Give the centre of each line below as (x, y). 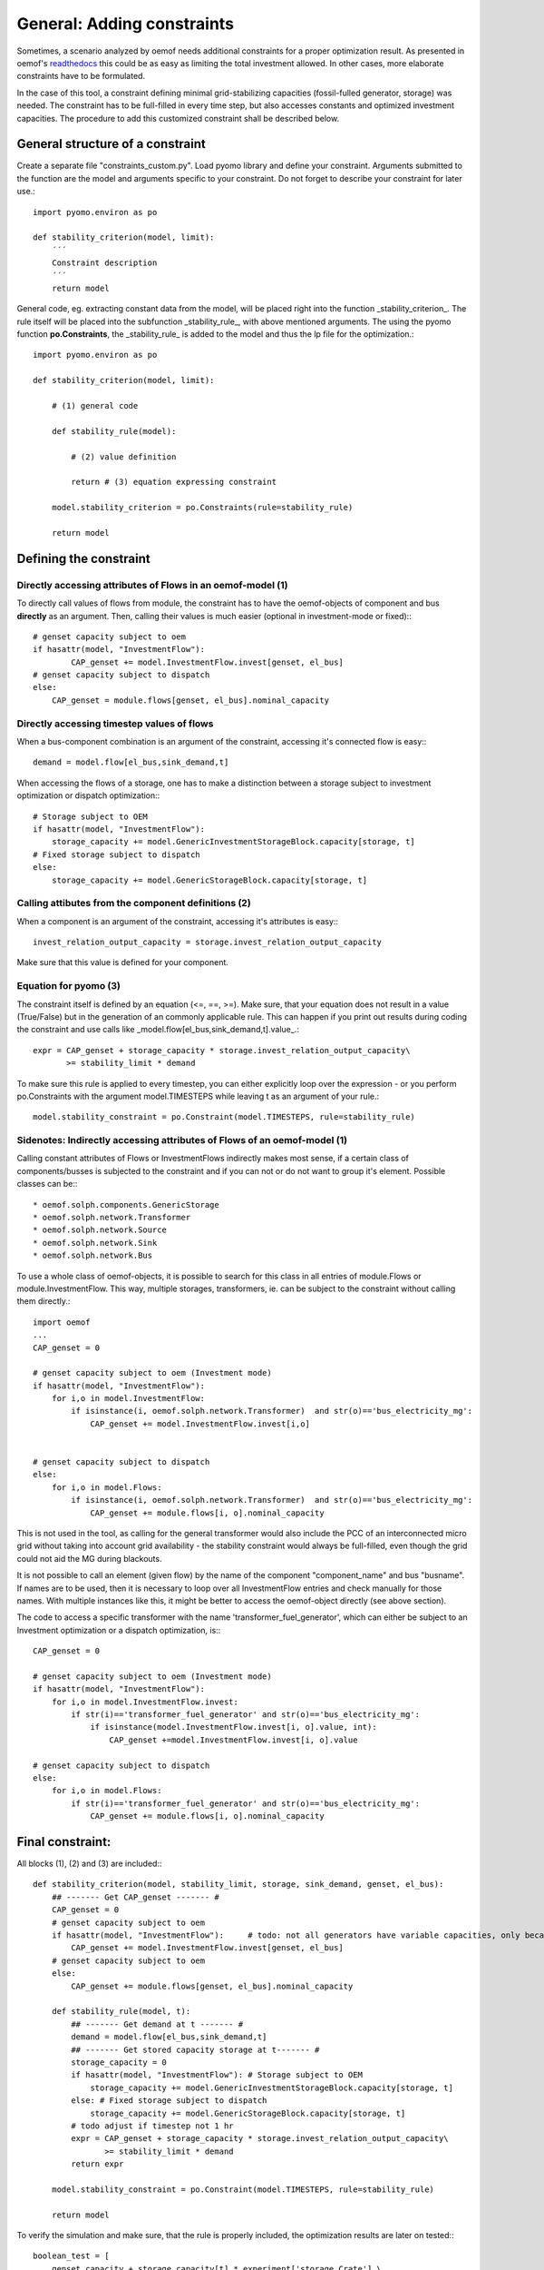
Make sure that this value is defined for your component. (122, 962)
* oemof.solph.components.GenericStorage (126, 1204)
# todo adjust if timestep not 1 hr (153, 2126)
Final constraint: (64, 1842)
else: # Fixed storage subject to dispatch (169, 2101)
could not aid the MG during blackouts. (89, 1558)
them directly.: (44, 1301)
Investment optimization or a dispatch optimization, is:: (119, 1630)
